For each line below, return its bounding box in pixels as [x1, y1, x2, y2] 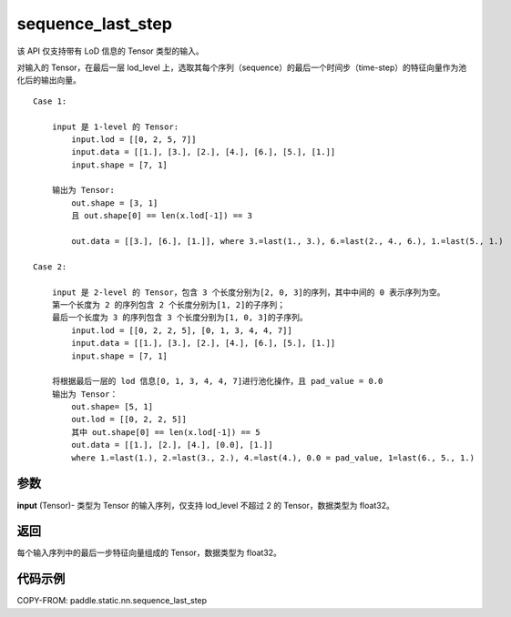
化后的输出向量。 [16, 75, 81, 86]
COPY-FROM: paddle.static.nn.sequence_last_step [16, 595, 208, 606]
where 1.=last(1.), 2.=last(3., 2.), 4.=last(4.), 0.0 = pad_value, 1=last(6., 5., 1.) [71, 452, 475, 463]
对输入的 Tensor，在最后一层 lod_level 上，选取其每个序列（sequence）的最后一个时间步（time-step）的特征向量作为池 [16, 62, 467, 73]
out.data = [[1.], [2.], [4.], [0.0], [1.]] [71, 440, 273, 450]
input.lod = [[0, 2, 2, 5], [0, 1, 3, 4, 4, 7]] [71, 325, 293, 336]
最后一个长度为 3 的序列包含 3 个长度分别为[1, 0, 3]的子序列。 [51, 312, 309, 323]
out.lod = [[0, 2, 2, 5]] [71, 414, 187, 425]
